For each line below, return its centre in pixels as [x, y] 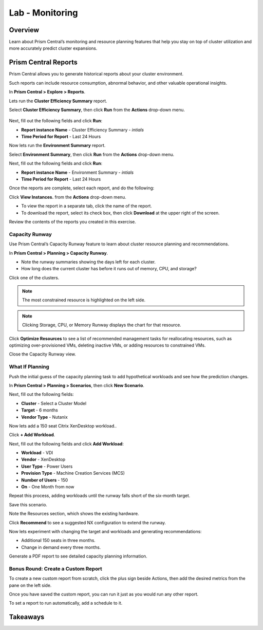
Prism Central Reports [43, 63]
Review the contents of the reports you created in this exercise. [73, 222]
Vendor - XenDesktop [43, 460]
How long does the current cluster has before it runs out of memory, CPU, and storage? [109, 269]
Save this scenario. [28, 504]
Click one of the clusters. [34, 278]
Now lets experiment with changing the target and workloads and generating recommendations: [105, 531]
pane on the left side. [30, 585]
